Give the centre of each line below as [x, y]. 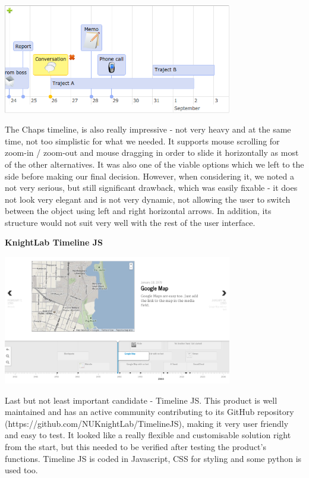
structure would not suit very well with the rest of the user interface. [130, 222]
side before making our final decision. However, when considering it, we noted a [149, 176]
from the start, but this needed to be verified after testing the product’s [135, 447]
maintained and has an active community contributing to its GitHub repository [149, 412]
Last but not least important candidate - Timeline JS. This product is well [141, 400]
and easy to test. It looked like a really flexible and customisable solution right [148, 435]
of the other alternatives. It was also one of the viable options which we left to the [154, 164]
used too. [21, 470]
